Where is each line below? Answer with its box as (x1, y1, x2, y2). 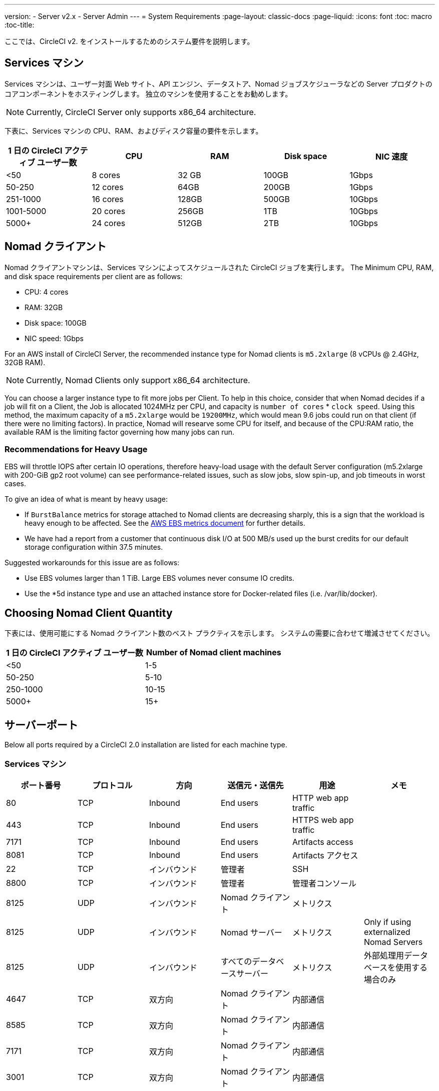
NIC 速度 (375, 151, 408, 162)
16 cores (92, 194, 124, 204)
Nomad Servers (363, 936, 423, 947)
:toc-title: (5, 21, 35, 29)
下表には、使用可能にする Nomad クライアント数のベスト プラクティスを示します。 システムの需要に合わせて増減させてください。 (5, 629, 434, 638)
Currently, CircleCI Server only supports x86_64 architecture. (26, 107, 256, 117)
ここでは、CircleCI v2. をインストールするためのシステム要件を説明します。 (5, 37, 254, 46)
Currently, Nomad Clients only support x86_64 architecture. (26, 375, 250, 385)
